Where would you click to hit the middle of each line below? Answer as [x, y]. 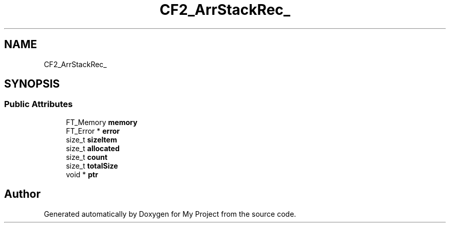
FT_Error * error [93, 131]
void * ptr [82, 174]
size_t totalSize [92, 166]
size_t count [87, 157]
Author [22, 194]
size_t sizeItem [91, 139]
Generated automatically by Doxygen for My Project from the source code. [170, 214]
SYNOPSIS [32, 84]
